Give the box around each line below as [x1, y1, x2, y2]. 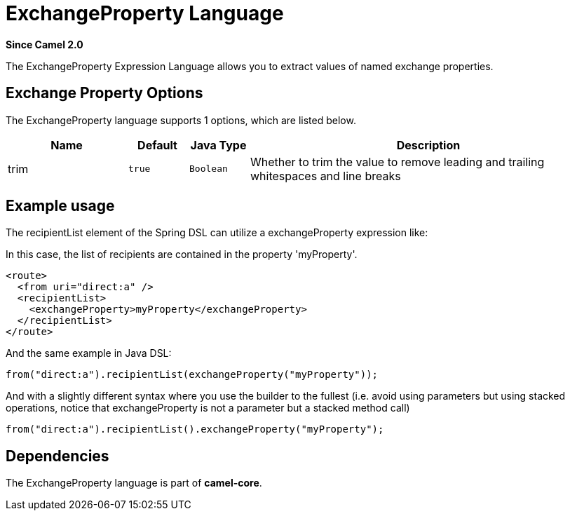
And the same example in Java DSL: [6, 347, 172, 360]
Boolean [189, 163, 228, 175]
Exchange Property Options [6, 84, 203, 102]
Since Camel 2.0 [6, 38, 83, 50]
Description [396, 137, 461, 152]
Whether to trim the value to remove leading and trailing [250, 154, 545, 169]
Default [137, 137, 177, 152]
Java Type [190, 137, 247, 152]
